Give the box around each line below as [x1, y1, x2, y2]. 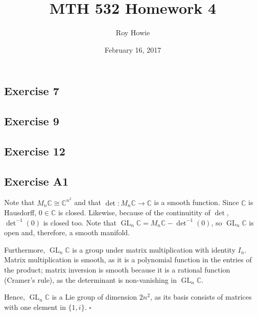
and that [74, 197, 102, 208]
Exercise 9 [4, 113, 59, 129]
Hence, [4, 291, 25, 302]
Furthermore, [4, 244, 45, 255]
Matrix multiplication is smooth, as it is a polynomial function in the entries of [4, 254, 252, 265]
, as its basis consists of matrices [150, 291, 252, 302]
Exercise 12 [4, 143, 65, 159]
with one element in [4, 301, 66, 312]
